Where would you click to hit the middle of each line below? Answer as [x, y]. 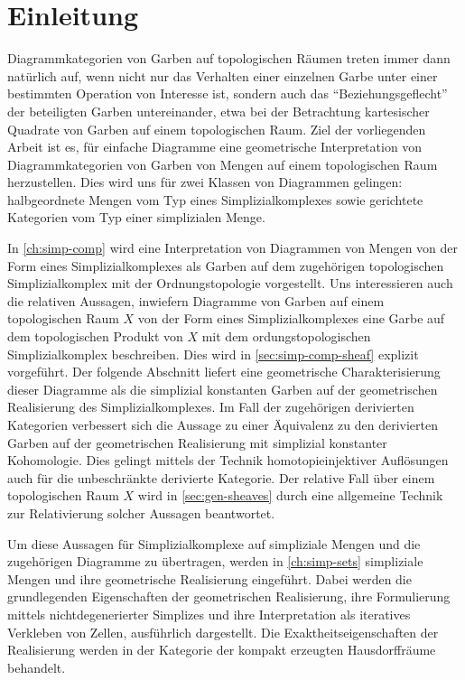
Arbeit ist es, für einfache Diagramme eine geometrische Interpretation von [215, 147]
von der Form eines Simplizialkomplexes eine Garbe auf [291, 318]
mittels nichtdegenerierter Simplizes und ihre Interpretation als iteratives [209, 614]
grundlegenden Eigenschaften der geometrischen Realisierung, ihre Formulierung [229, 596]
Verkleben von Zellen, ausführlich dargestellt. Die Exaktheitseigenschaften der [223, 632]
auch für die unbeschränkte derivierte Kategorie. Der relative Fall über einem [221, 477]
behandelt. [37, 667]
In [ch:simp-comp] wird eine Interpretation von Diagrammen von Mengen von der [233, 248]
